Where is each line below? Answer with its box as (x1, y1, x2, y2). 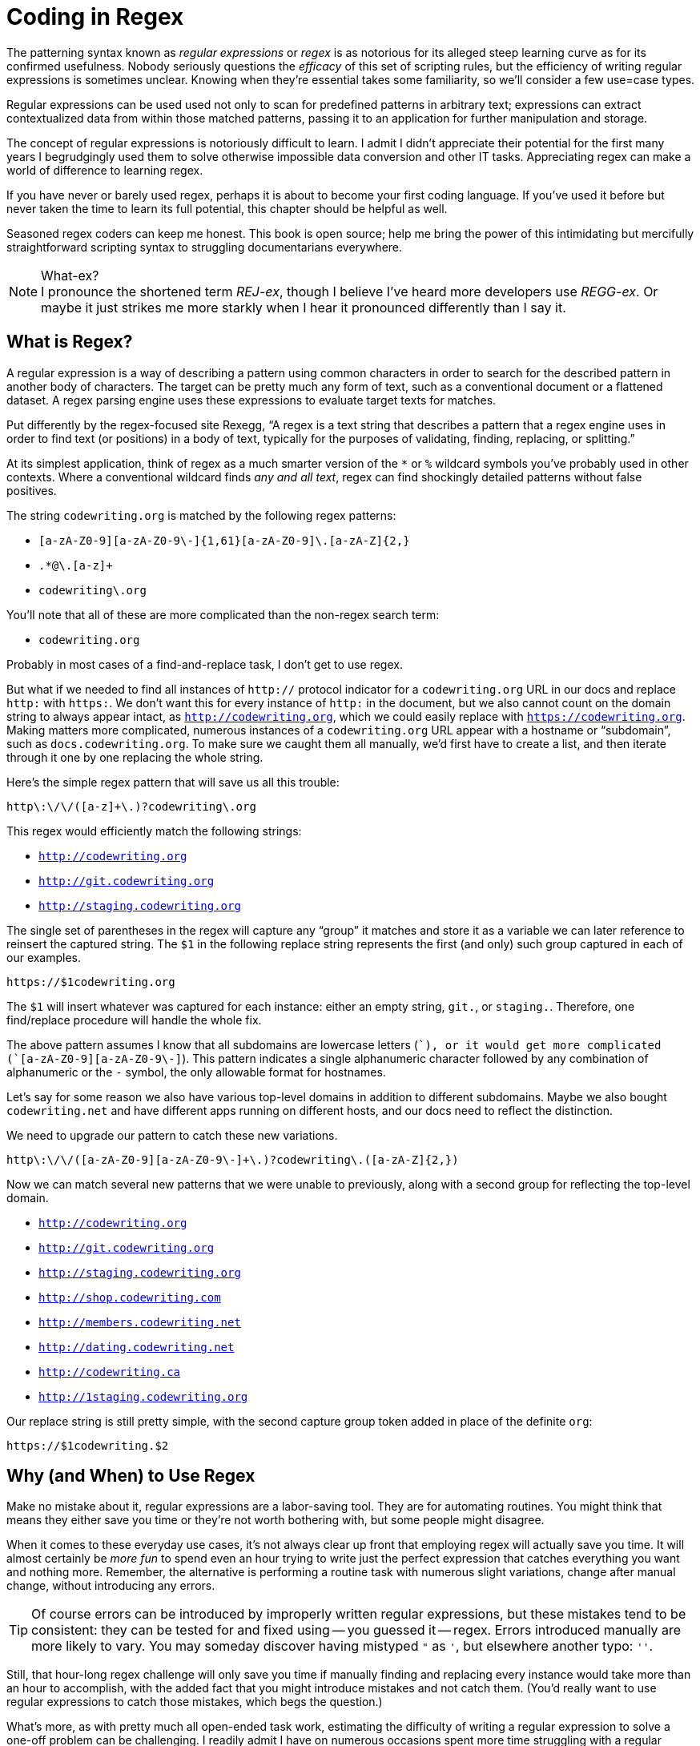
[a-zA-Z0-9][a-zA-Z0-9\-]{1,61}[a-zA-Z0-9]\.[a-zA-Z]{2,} (38, 533, 410, 547)
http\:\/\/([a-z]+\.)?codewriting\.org (6, 799, 256, 813)
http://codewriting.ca (38, 1365, 181, 1378)
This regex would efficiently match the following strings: (6, 823, 302, 838)
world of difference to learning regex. (6, 163, 203, 177)
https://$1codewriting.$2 (6, 1438, 169, 1452)
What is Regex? (6, 332, 133, 352)
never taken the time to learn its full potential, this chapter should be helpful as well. (6, 201, 448, 215)
